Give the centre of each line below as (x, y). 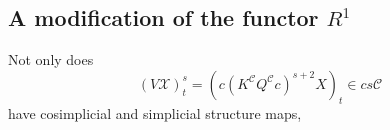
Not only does (51, 59)
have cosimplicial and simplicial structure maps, (155, 112)
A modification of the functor (163, 17)
